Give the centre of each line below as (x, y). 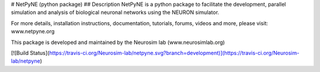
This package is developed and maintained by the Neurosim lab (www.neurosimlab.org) (118, 42)
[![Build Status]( (30, 53)
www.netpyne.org (33, 32)
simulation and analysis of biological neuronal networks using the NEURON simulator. (115, 12)
